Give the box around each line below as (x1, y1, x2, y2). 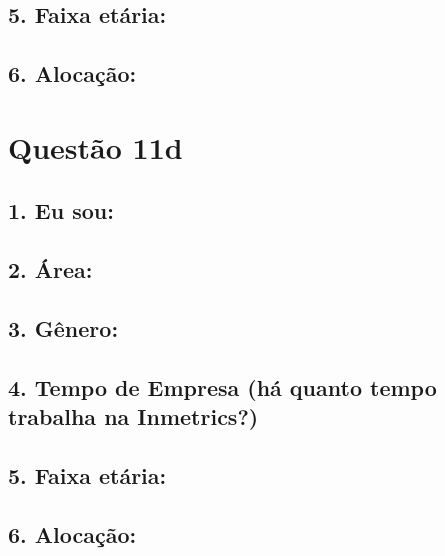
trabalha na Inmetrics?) (8, 401, 259, 432)
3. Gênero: (8, 312, 119, 343)
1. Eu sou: (8, 195, 114, 226)
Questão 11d (8, 126, 183, 167)
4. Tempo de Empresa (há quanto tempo (8, 371, 437, 402)
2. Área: (8, 254, 93, 285)
